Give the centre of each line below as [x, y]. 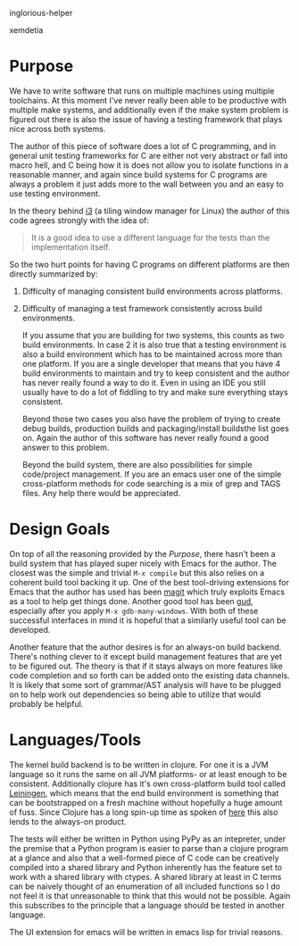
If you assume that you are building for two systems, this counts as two [153, 335]
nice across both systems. [58, 129]
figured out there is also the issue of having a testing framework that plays [146, 119]
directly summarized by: [54, 274]
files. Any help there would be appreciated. [101, 493]
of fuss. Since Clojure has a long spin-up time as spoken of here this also [144, 812]
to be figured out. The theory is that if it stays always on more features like [146, 666]
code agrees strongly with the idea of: [79, 220]
